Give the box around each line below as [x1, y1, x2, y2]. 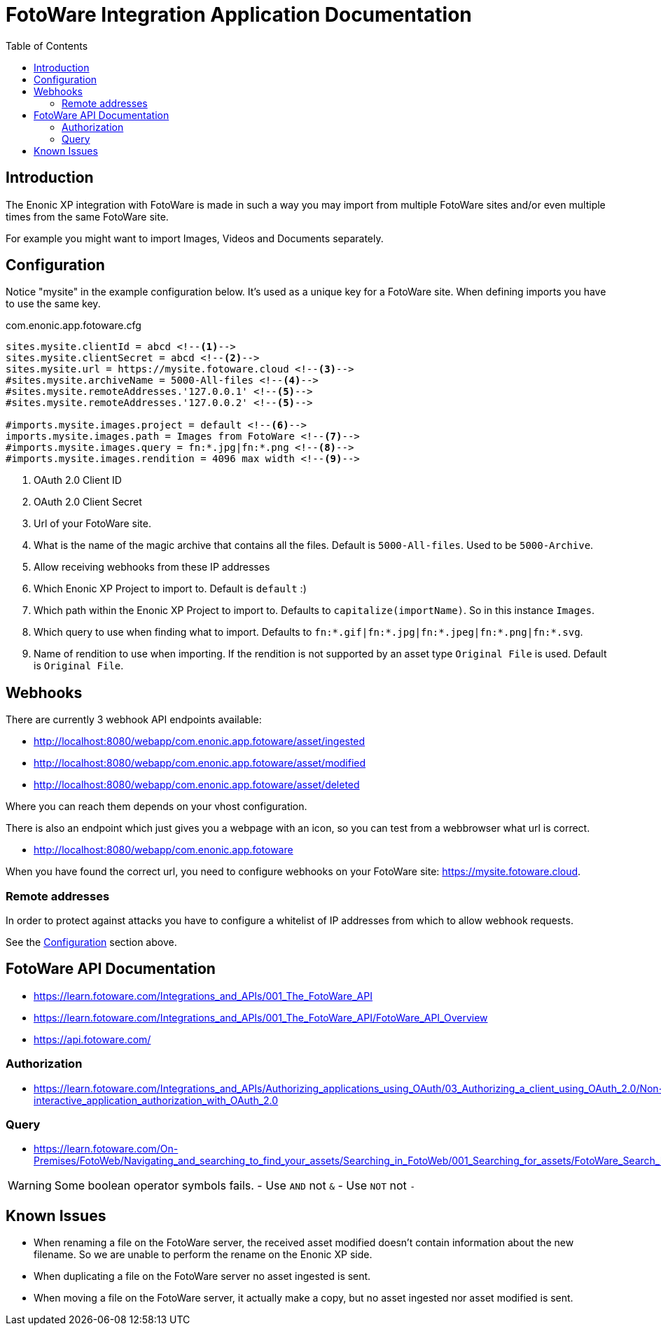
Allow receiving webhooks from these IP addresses [34, 561, 270, 573]
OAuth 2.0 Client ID [34, 474, 122, 487]
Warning [8, 1178, 52, 1193]
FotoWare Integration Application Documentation [6, 3, 472, 27]
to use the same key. [6, 298, 101, 310]
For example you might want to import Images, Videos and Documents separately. [6, 232, 384, 244]
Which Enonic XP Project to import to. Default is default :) [34, 583, 307, 595]
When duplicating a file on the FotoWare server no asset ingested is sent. [34, 1270, 371, 1283]
